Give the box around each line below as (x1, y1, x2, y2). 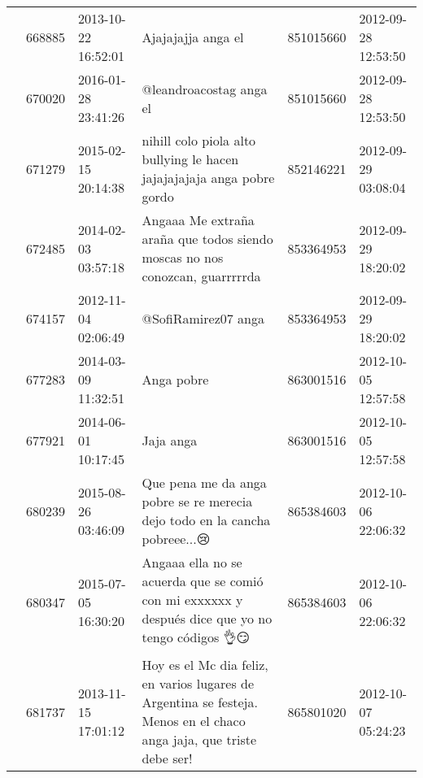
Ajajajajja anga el (142, 28, 244, 46)
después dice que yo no (142, 609, 273, 628)
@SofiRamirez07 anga (142, 309, 265, 328)
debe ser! (142, 749, 193, 767)
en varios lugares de (142, 674, 255, 693)
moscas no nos (142, 248, 224, 267)
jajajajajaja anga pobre (142, 168, 275, 187)
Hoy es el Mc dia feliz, (142, 655, 268, 674)
